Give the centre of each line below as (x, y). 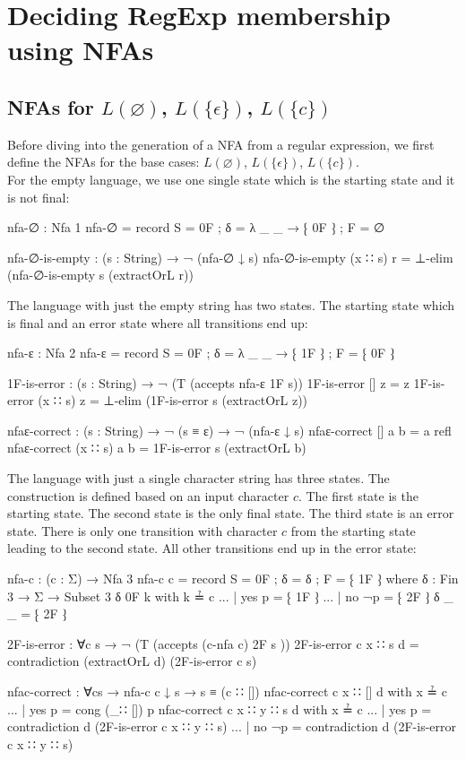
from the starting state (353, 530)
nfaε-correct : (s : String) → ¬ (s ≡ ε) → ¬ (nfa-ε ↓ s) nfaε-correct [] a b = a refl (229, 430)
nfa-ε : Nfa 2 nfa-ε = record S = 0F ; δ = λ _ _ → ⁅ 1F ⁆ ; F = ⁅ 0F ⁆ (201, 353)
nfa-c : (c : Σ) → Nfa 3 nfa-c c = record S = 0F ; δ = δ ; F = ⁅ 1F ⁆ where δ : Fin (233, 579)
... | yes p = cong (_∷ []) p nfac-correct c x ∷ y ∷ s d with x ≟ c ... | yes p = (220, 708)
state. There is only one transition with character (142, 530)
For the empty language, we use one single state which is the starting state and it (231, 179)
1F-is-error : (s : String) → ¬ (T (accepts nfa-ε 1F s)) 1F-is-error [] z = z (208, 382)
